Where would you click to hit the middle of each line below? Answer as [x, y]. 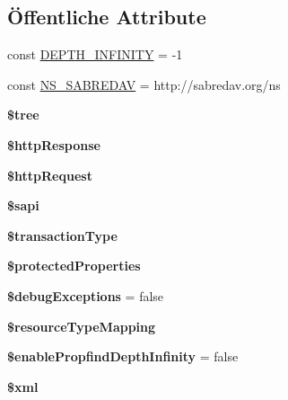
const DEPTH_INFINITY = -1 [95, 54]
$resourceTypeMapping [82, 326]
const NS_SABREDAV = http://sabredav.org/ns [144, 84]
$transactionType [62, 235]
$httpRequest [50, 175]
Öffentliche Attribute [107, 17]
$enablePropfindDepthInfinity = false [123, 356]
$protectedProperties [74, 266]
